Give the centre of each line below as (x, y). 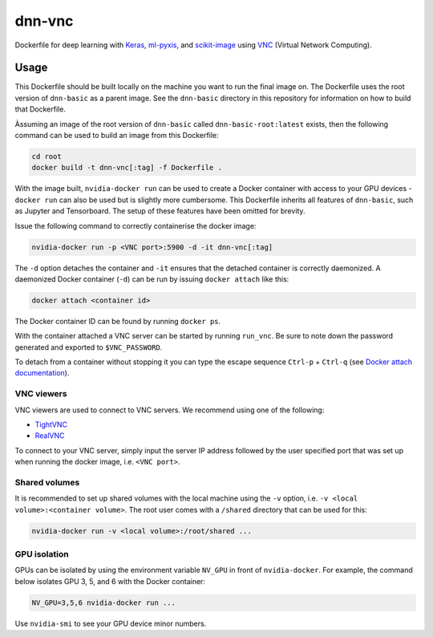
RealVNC (50, 436)
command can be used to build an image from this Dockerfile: (117, 136)
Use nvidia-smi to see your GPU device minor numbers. (111, 623)
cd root (47, 156)
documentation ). (42, 373)
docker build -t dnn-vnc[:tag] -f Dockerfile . (127, 168)
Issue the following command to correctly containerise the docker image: (136, 225)
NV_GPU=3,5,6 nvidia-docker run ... (104, 603)
